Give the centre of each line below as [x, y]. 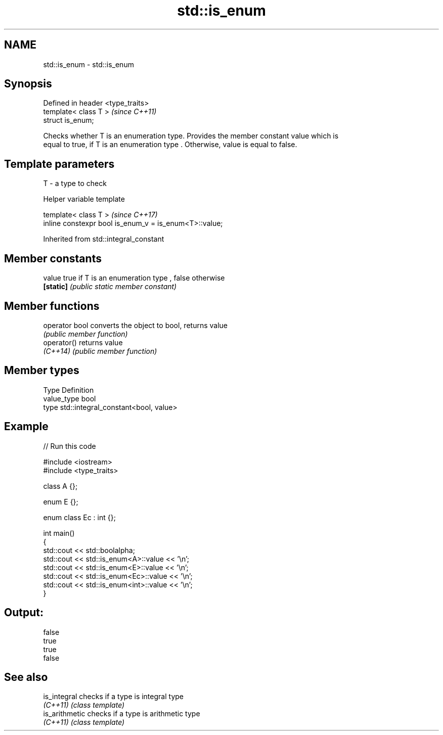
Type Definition [69, 390]
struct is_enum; [69, 120]
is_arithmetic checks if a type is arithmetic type [122, 714]
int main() [59, 533]
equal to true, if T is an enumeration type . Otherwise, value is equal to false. [170, 145]
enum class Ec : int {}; [79, 517]
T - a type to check [75, 183]
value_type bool [70, 398]
